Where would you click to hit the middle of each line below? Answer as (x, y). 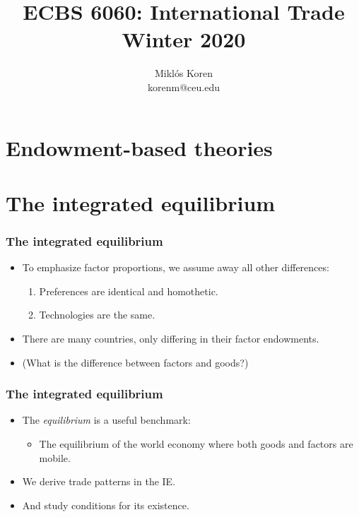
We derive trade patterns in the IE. (99, 481)
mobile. (55, 457)
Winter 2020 (184, 39)
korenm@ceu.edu (184, 87)
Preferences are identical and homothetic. (129, 291)
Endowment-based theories (139, 147)
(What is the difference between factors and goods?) (135, 362)
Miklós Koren (184, 73)
